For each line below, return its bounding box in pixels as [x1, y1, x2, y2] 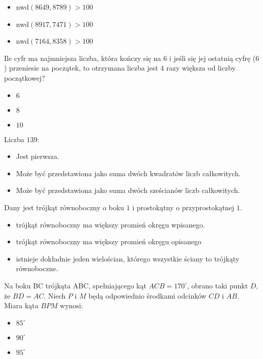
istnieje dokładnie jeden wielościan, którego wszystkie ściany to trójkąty [16, 253, 240, 264]
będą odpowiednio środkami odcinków [88, 290, 207, 301]
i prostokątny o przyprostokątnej [132, 202, 235, 212]
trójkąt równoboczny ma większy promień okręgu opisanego [16, 236, 202, 247]
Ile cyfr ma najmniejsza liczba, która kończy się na [4, 52, 161, 63]
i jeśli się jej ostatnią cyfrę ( [169, 52, 256, 63]
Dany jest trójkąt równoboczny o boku [4, 202, 124, 212]
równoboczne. [16, 263, 58, 274]
